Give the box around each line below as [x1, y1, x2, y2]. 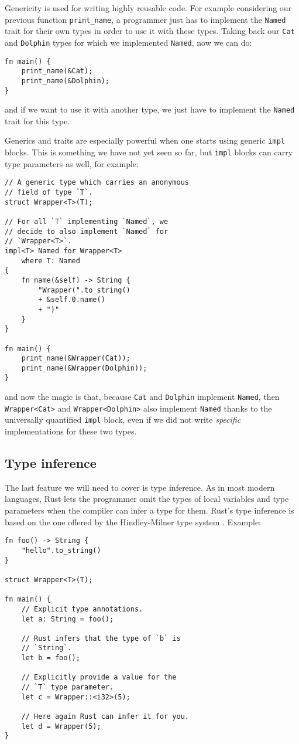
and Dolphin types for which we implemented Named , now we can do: [5, 36, 252, 48]
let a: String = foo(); [21, 614, 114, 623]
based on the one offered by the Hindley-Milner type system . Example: [5, 515, 261, 528]
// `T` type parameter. [21, 683, 114, 692]
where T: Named [21, 256, 80, 265]
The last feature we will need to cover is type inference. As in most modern [5, 481, 275, 493]
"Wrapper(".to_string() [38, 286, 130, 294]
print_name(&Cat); [21, 67, 93, 76]
